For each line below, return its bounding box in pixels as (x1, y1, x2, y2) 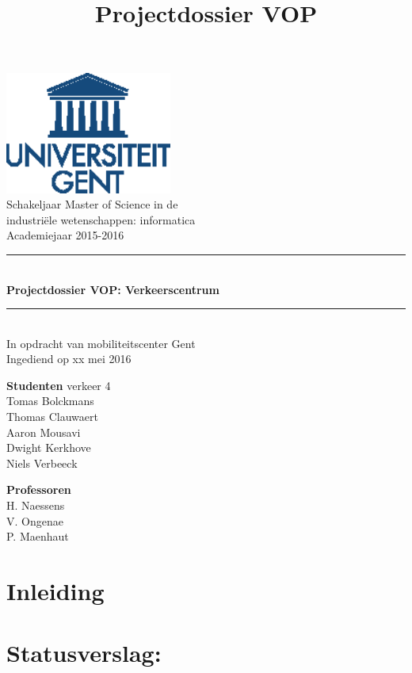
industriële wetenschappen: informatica (6, 211, 196, 228)
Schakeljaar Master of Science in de (6, 196, 178, 212)
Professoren (6, 481, 71, 498)
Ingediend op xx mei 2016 (6, 350, 132, 367)
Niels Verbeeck (6, 454, 78, 471)
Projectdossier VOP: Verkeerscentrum (6, 281, 219, 297)
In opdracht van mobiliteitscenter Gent (6, 335, 196, 351)
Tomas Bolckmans (6, 392, 94, 409)
